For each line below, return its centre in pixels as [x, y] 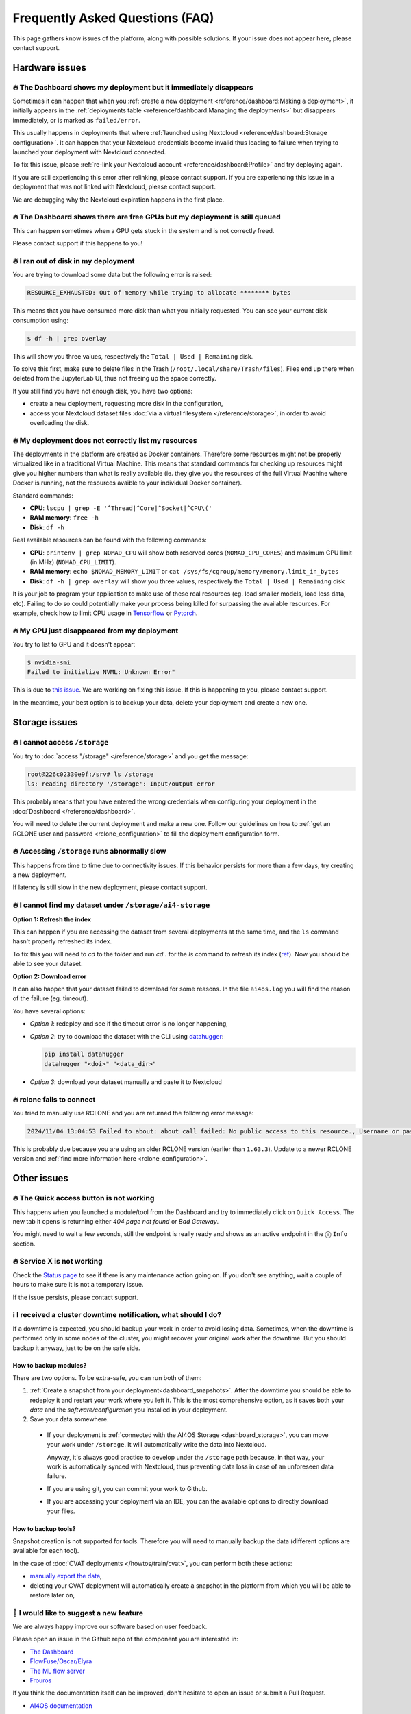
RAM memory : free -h [64, 518]
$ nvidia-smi [49, 663]
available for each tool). [46, 1551]
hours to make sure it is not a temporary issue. [78, 1285]
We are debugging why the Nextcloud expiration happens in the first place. [119, 200]
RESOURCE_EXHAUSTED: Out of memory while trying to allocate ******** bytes [159, 293]
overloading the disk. [59, 422]
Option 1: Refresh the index [52, 919]
